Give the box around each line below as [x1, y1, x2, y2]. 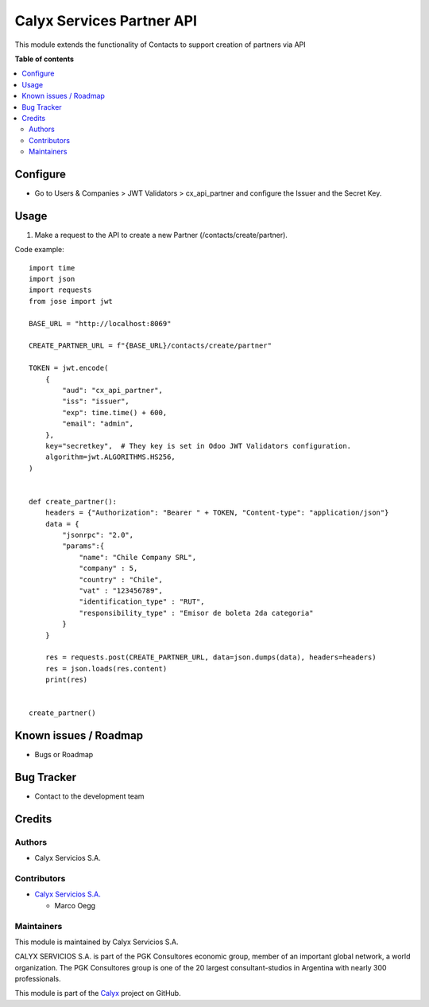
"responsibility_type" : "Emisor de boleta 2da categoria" [79, 608, 314, 617]
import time [29, 263, 75, 272]
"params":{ [62, 542, 105, 550]
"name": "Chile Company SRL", [79, 553, 197, 562]
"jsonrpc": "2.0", [62, 531, 134, 540]
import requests [29, 286, 92, 294]
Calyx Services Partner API [14, 12, 198, 29]
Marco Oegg [54, 900, 95, 910]
